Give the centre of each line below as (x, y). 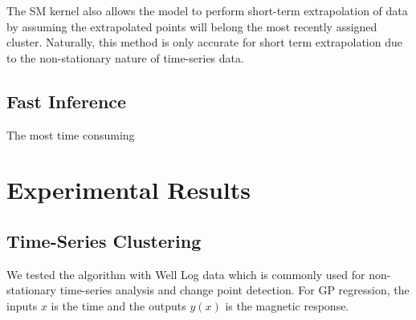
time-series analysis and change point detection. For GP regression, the (235, 290)
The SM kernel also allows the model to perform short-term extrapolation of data (207, 10)
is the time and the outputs (118, 305)
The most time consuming (71, 134)
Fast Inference (67, 101)
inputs (22, 305)
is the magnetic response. (287, 305)
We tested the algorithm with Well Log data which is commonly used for (186, 274)
